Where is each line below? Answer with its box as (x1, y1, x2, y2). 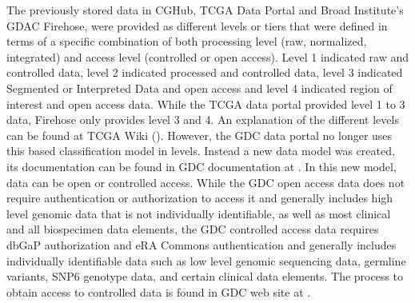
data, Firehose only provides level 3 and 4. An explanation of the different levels (6, 111, 399, 128)
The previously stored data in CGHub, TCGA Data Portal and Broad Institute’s (6, 2, 404, 18)
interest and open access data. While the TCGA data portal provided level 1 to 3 (6, 95, 405, 112)
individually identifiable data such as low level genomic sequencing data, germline (6, 252, 406, 269)
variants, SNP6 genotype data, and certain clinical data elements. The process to (6, 268, 404, 285)
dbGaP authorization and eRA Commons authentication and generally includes (6, 236, 397, 253)
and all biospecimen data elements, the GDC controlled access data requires (6, 221, 379, 237)
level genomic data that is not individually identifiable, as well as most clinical (6, 205, 391, 221)
